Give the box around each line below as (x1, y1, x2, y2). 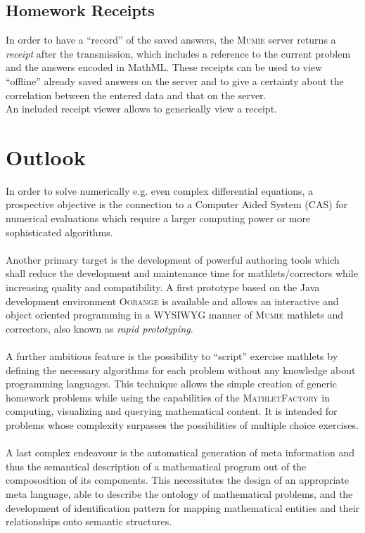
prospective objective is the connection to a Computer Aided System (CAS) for (6, 197, 348, 212)
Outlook (6, 142, 86, 171)
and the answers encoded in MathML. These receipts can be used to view (6, 60, 323, 75)
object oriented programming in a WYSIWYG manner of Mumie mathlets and (6, 307, 344, 322)
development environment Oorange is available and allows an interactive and (6, 293, 339, 308)
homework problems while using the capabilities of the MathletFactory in (6, 390, 330, 404)
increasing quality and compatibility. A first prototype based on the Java (6, 280, 320, 295)
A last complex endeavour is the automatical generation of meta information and (6, 445, 355, 460)
